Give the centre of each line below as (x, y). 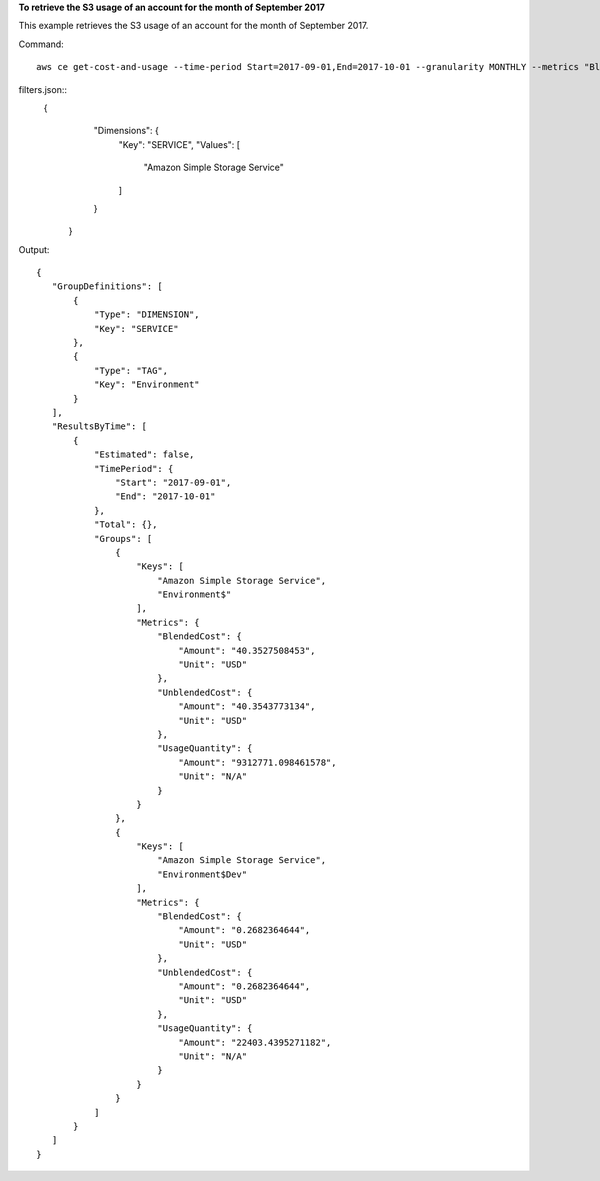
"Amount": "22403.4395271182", (255, 1042)
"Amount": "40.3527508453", (247, 650)
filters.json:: (42, 89)
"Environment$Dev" (202, 874)
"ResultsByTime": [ (99, 426)
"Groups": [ (123, 538)
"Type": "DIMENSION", (146, 314)
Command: (41, 44)
